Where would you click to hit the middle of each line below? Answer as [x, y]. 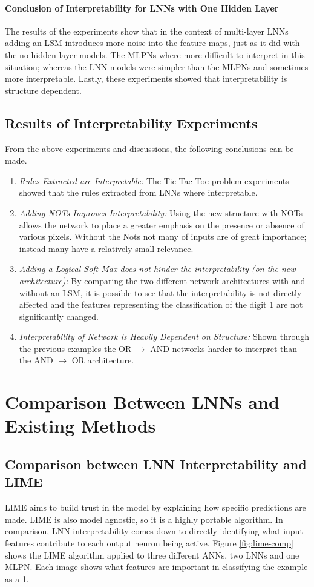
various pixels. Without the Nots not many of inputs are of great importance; [163, 237]
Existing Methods [80, 426]
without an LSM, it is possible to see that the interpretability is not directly [160, 292]
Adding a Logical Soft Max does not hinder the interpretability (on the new [157, 269]
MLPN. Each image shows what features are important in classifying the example [156, 567]
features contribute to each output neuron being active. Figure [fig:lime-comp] [149, 543]
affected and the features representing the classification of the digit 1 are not [161, 304]
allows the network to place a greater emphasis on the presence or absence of [162, 224]
